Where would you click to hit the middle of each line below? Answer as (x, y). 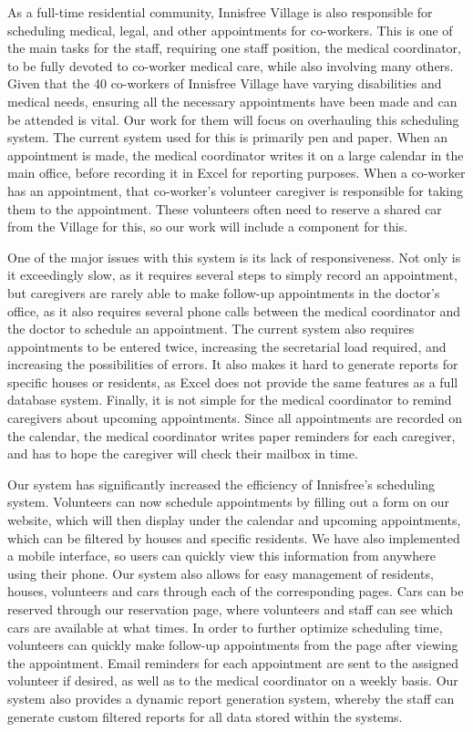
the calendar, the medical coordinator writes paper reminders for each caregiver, (231, 435)
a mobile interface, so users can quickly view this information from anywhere (221, 556)
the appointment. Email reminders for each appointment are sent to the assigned (233, 662)
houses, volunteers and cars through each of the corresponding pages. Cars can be (236, 591)
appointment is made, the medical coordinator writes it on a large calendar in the (236, 155)
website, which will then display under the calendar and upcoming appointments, (234, 520)
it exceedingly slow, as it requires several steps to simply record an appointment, (232, 275)
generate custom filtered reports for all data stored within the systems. (205, 716)
